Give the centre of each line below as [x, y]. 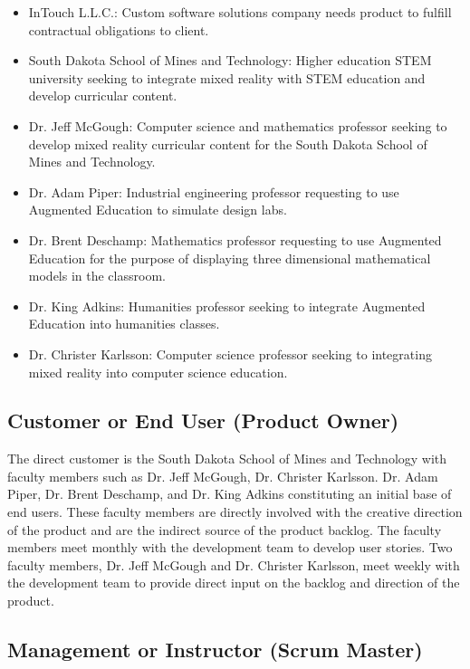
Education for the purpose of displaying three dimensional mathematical [230, 258]
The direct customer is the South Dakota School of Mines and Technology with [227, 459]
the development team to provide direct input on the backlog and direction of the [234, 583]
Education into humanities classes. [124, 324]
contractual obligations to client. [119, 29]
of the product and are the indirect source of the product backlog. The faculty [225, 529]
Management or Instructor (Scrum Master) [215, 650]
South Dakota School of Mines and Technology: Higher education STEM [230, 60]
